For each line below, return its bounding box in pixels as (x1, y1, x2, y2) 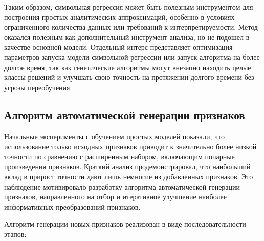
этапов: (4, 228, 27, 239)
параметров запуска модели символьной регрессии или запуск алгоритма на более (4, 51, 260, 62)
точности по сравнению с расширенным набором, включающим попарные (4, 151, 235, 162)
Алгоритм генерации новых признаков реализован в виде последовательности (4, 218, 246, 229)
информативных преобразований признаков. (4, 201, 141, 212)
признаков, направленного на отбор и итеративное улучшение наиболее (4, 191, 227, 202)
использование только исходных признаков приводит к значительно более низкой (4, 141, 257, 152)
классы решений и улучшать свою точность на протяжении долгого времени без (4, 72, 254, 83)
